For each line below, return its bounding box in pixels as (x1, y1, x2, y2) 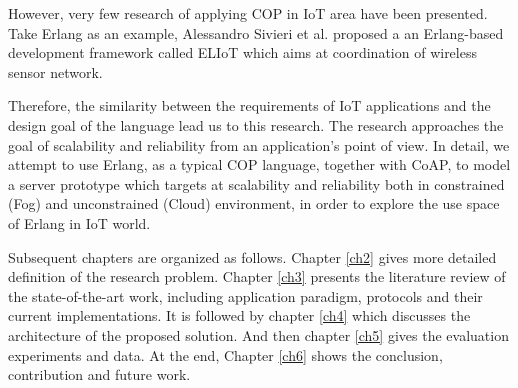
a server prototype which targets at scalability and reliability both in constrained (8, 173, 505, 194)
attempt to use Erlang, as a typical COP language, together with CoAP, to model (8, 154, 511, 175)
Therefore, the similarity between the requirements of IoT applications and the (8, 95, 491, 116)
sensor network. (8, 61, 103, 82)
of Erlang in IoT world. (8, 212, 151, 233)
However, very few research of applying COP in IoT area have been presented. (8, 3, 488, 23)
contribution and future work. (8, 364, 191, 385)
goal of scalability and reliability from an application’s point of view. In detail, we (8, 134, 510, 155)
